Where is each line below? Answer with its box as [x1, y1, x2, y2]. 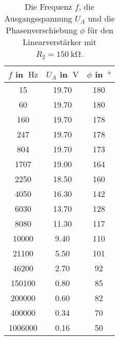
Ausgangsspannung [4, 12, 72, 24]
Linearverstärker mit [23, 36, 96, 48]
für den [87, 24, 113, 36]
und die [88, 12, 115, 24]
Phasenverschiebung [6, 24, 77, 36]
